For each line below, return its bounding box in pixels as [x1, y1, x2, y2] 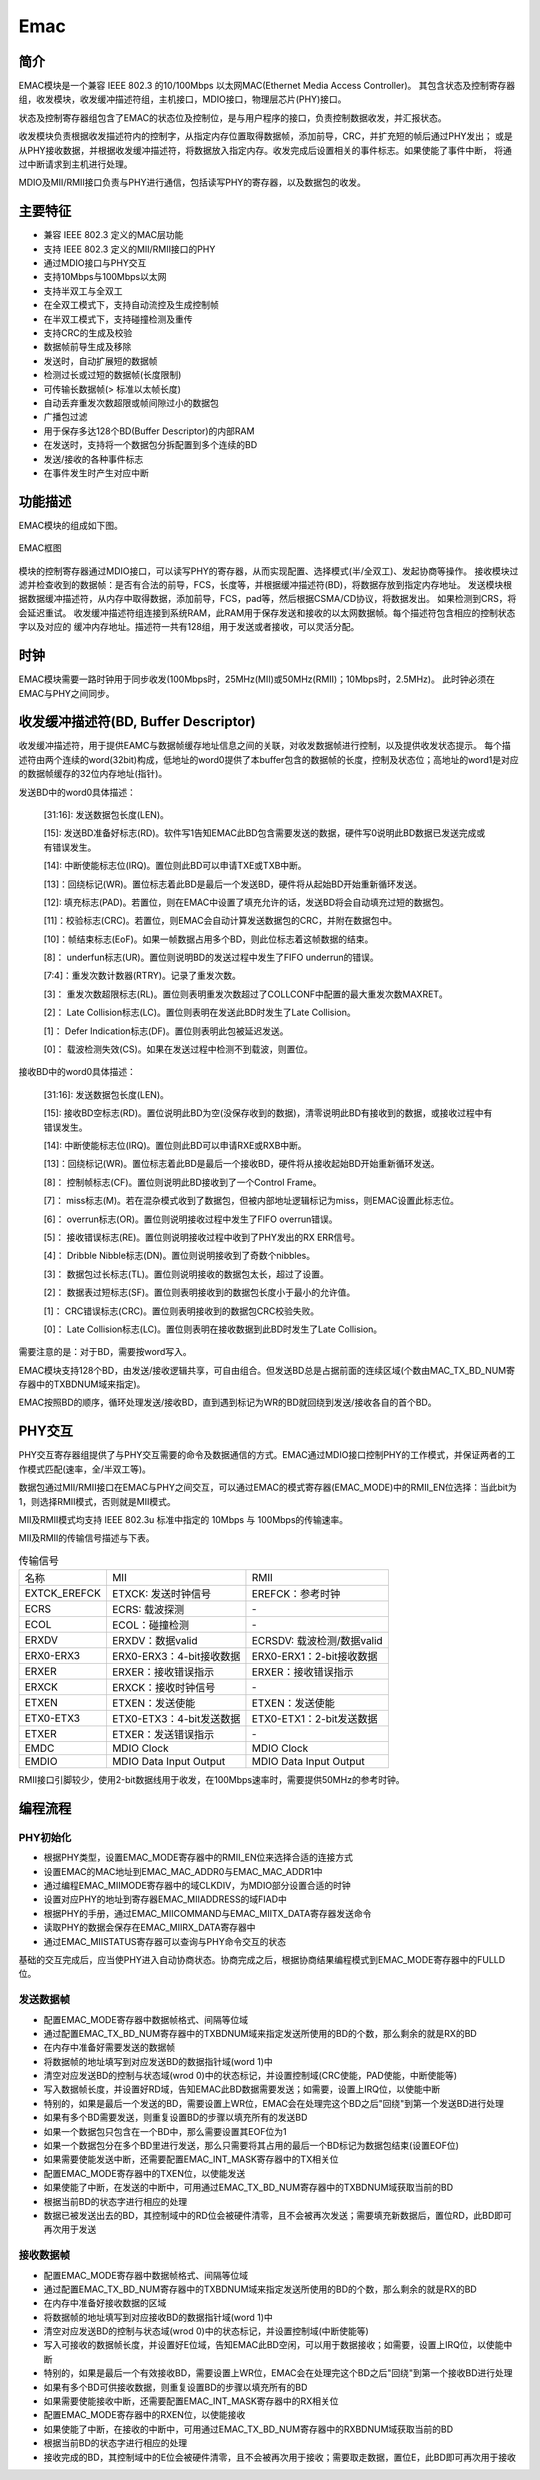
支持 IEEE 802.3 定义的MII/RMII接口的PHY [43, 243, 216, 255]
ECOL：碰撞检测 [111, 1618, 190, 1632]
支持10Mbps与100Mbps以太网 [43, 271, 167, 283]
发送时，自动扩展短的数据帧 [43, 355, 158, 367]
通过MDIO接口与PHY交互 [43, 257, 147, 269]
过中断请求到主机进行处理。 [18, 158, 133, 170]
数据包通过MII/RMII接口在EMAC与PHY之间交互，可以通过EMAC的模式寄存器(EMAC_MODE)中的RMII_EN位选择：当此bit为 [18, 1481, 517, 1494]
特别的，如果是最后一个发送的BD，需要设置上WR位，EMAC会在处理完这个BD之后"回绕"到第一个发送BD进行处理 [43, 2097, 505, 2109]
